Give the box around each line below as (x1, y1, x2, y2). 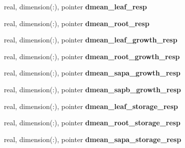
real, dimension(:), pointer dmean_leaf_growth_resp (4, 35, 178, 45)
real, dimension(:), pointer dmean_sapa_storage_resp (4, 134, 182, 144)
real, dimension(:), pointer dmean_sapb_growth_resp (4, 84, 181, 94)
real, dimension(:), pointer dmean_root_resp (4, 18, 149, 28)
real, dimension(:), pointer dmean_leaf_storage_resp (4, 101, 178, 111)
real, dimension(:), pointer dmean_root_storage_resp (4, 117, 181, 128)
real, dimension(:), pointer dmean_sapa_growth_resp (4, 68, 181, 78)
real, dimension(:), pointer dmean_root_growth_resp (4, 51, 180, 61)
